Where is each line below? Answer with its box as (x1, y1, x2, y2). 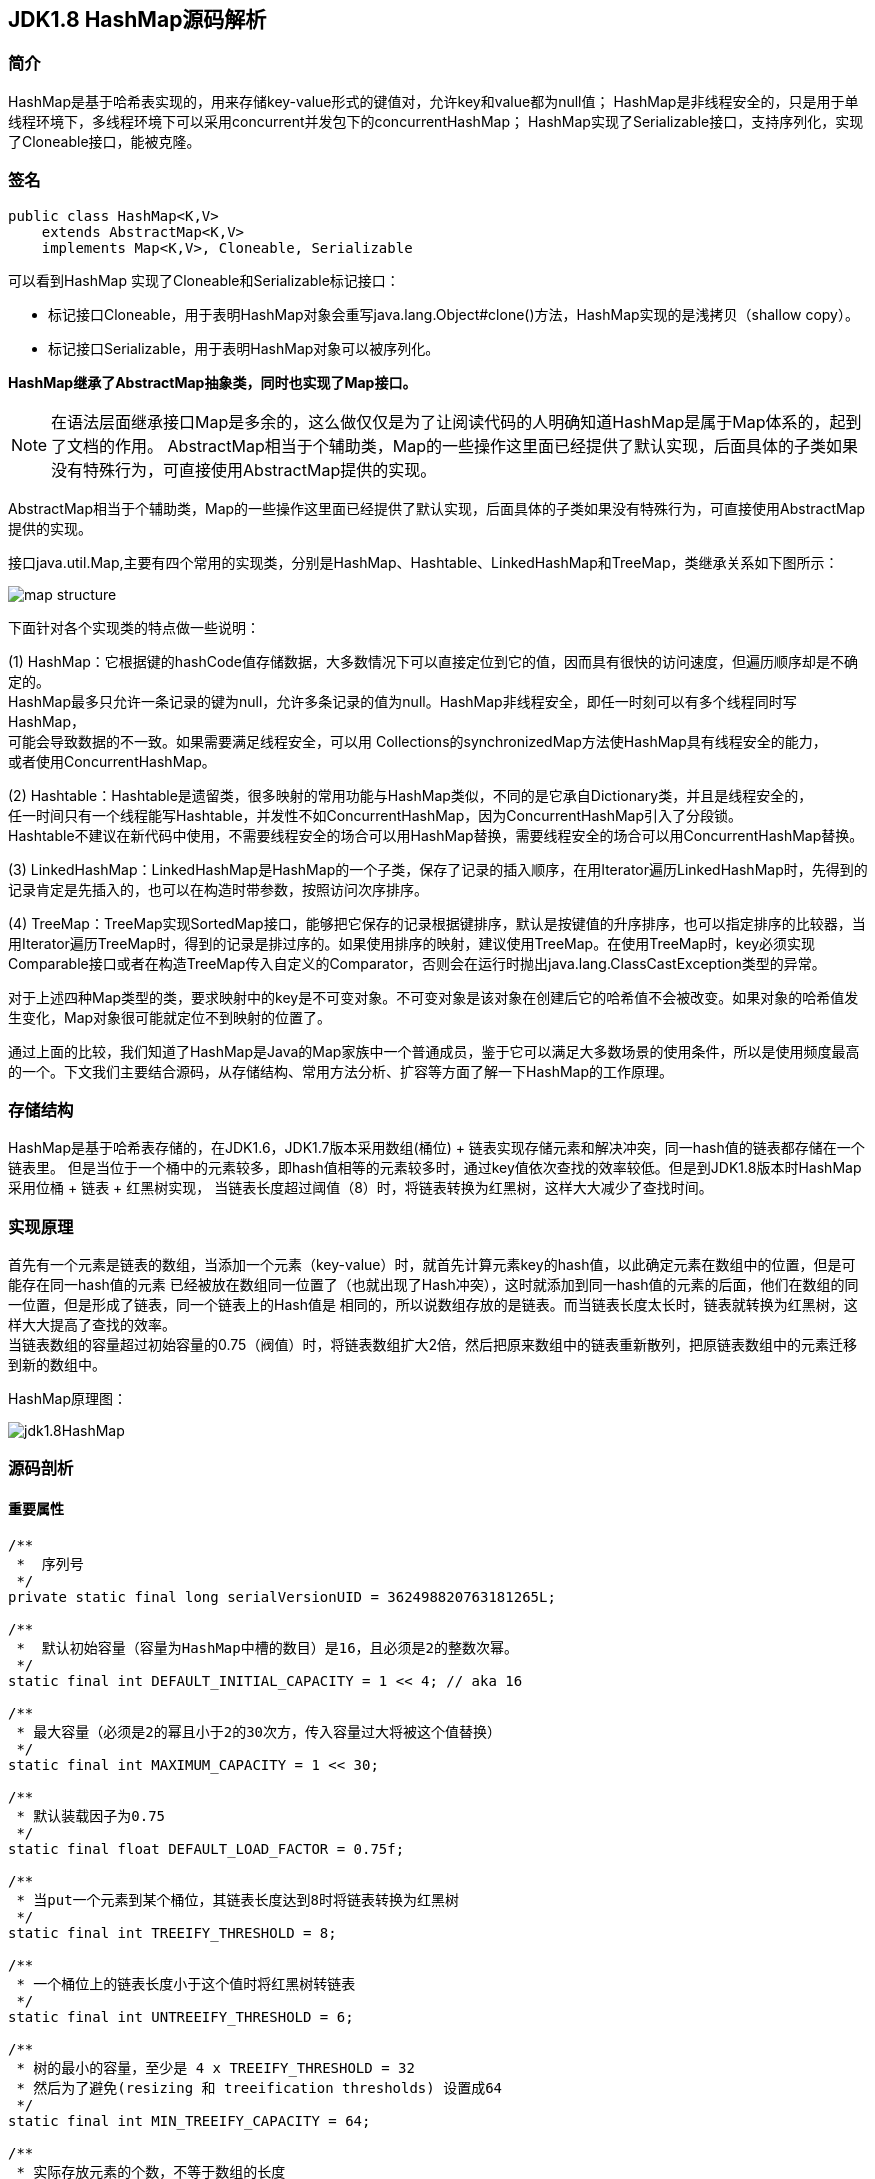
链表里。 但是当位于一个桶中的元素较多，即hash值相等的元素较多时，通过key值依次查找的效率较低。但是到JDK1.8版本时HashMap (8, 1159, 862, 1177)
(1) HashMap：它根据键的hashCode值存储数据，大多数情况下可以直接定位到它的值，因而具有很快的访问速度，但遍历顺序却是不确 (8, 652, 859, 670)
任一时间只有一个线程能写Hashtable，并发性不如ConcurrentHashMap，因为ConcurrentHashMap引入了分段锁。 (8, 806, 743, 824)
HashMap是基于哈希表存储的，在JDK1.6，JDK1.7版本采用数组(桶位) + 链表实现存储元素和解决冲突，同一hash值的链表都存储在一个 (8, 1139, 865, 1157)
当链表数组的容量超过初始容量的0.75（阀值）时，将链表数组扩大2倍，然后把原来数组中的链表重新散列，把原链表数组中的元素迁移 (8, 1336, 857, 1354)
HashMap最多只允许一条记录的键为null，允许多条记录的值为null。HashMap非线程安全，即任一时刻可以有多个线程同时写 (8, 692, 797, 710)
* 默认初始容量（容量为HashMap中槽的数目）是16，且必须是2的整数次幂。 (16, 1639, 519, 1656)
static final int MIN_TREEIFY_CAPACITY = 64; (8, 2112, 371, 2129)
